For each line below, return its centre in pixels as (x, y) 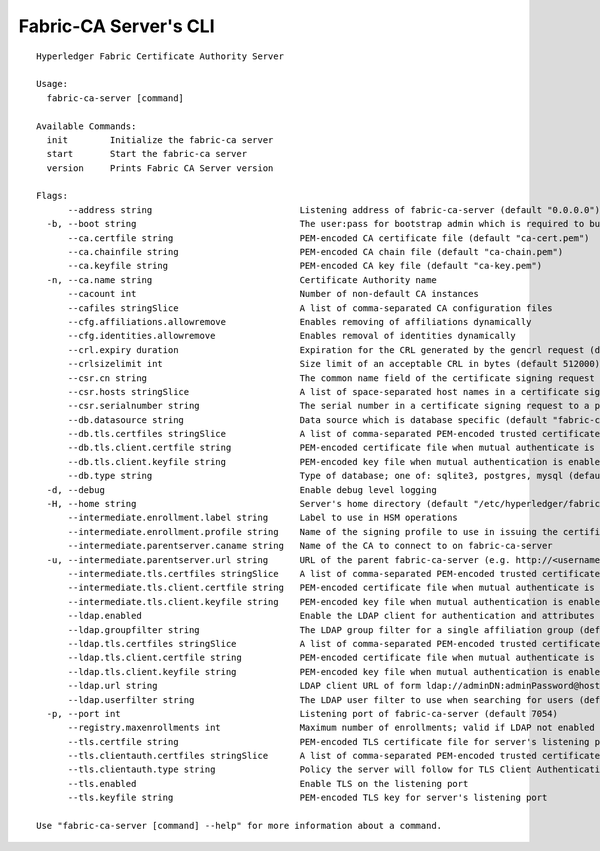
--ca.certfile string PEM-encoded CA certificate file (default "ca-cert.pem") (328, 238)
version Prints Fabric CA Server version (160, 168)
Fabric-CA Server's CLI (116, 26)
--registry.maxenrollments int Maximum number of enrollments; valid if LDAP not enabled (331, 728)
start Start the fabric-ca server (147, 154)
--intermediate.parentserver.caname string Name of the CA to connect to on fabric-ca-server (310, 546)
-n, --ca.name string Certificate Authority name (241, 279)
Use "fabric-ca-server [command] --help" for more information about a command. (239, 826)
